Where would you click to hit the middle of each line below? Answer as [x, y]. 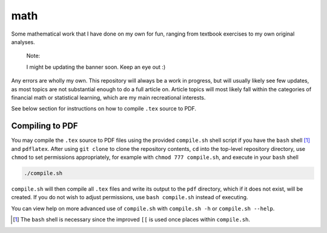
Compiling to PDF [45, 126]
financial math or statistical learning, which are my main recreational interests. [108, 97]
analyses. [23, 42]
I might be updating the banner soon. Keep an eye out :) [96, 67]
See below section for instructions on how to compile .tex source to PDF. [104, 109]
